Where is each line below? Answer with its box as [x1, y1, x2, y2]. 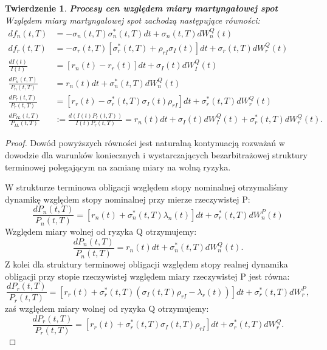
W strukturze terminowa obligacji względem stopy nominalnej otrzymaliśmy [5, 181, 288, 194]
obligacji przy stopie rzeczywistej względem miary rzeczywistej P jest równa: [5, 269, 290, 282]
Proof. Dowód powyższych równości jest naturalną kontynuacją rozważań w [5, 136, 285, 149]
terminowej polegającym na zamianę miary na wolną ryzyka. [5, 160, 231, 173]
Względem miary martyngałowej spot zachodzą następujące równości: [5, 13, 260, 26]
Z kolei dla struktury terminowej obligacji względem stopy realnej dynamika [5, 258, 288, 271]
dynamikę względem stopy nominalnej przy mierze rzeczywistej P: [5, 192, 250, 205]
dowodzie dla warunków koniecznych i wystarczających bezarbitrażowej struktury [5, 148, 308, 161]
